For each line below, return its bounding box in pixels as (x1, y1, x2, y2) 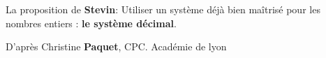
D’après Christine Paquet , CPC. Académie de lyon (6, 39, 227, 54)
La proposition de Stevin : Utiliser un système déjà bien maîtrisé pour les (6, 2, 320, 16)
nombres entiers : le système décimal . (6, 15, 177, 30)
